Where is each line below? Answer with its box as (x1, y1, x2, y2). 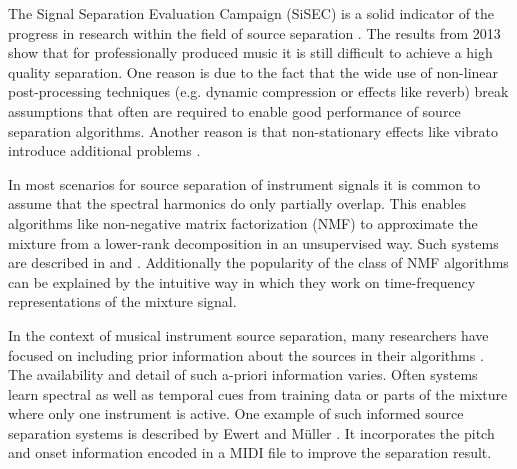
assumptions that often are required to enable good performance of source (8, 100, 461, 121)
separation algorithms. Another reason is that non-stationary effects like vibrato (8, 120, 498, 141)
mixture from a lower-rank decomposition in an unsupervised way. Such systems (8, 232, 499, 253)
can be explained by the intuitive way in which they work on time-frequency (8, 271, 476, 292)
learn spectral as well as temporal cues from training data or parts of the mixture (8, 383, 508, 404)
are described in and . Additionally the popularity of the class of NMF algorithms (8, 252, 509, 273)
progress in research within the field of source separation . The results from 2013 (8, 22, 501, 43)
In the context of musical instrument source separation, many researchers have (8, 324, 489, 345)
